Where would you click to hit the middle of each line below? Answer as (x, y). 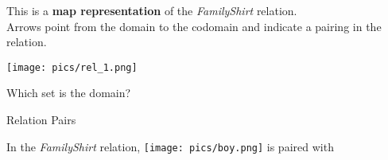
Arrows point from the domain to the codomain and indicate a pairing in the (194, 26)
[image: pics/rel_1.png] (72, 67)
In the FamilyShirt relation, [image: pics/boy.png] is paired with (170, 146)
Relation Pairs (41, 120)
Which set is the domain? (69, 93)
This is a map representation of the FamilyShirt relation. (152, 10)
